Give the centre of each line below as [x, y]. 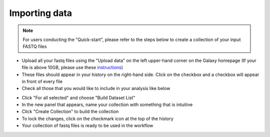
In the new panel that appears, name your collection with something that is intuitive [107, 104]
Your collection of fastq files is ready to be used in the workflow [87, 125]
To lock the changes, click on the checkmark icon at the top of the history [97, 118]
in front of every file [42, 81]
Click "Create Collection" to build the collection [70, 111]
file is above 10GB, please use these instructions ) [72, 67]
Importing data [41, 13]
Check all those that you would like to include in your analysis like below [96, 88]
